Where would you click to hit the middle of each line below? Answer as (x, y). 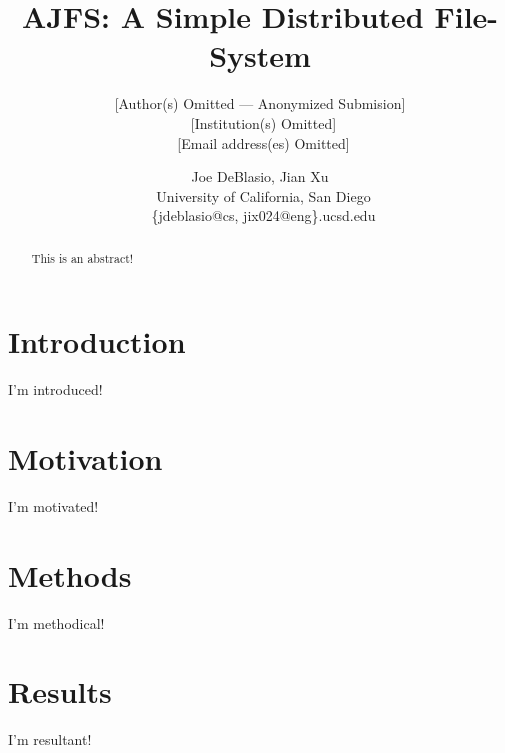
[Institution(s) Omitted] (263, 122)
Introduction (97, 341)
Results (60, 691)
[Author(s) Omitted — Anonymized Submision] (260, 103)
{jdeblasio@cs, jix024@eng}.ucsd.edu (263, 215)
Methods (70, 574)
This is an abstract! (82, 257)
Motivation (85, 458)
